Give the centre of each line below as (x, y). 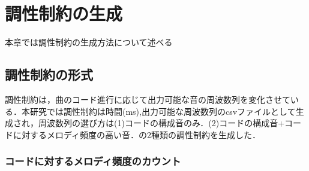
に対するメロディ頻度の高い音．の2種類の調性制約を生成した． (137, 134)
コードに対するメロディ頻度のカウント (93, 161)
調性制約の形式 (49, 74)
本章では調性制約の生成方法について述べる (89, 42)
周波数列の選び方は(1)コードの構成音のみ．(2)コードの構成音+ (161, 123)
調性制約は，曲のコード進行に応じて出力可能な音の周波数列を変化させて (148, 99)
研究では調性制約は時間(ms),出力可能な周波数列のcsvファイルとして (163, 111)
